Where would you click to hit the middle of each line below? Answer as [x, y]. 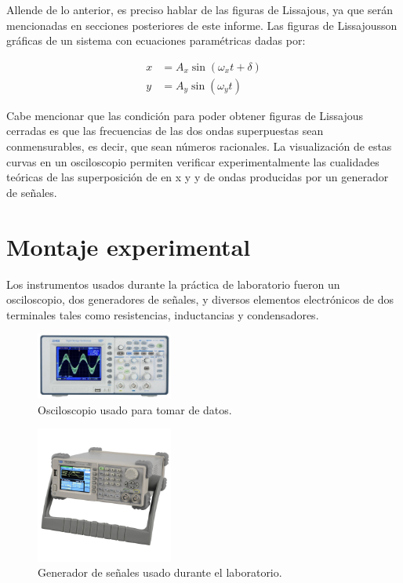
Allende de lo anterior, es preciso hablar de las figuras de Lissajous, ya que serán [200, 9]
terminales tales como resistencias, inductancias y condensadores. [163, 314]
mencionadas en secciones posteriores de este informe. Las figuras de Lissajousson [202, 25]
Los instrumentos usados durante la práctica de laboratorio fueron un [173, 284]
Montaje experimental [129, 246]
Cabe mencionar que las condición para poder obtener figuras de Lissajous [185, 115]
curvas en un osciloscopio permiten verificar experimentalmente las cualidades [193, 161]
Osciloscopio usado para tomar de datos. [135, 409]
